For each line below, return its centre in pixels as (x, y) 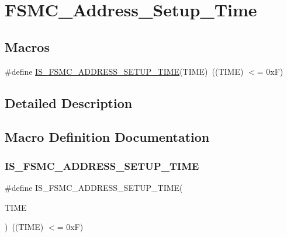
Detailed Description (69, 102)
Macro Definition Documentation (107, 137)
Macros (27, 46)
